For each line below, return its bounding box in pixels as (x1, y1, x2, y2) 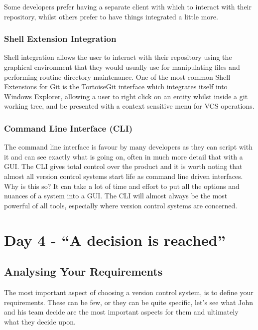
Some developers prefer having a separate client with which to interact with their (4, 1, 252, 11)
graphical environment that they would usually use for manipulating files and (4, 62, 240, 72)
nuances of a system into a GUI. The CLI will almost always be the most (4, 190, 228, 201)
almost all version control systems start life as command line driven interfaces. (4, 170, 243, 181)
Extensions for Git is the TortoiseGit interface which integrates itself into (4, 81, 228, 92)
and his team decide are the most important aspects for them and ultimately (4, 307, 239, 317)
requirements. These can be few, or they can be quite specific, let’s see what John (4, 297, 253, 307)
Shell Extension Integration (4, 32, 117, 45)
